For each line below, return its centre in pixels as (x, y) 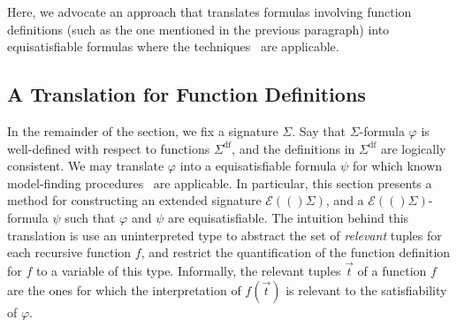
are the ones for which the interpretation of (124, 289)
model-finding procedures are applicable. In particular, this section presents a (220, 183)
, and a (345, 200)
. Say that (319, 130)
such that (90, 217)
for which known (397, 166)
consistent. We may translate (86, 166)
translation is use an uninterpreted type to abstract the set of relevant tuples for (225, 235)
